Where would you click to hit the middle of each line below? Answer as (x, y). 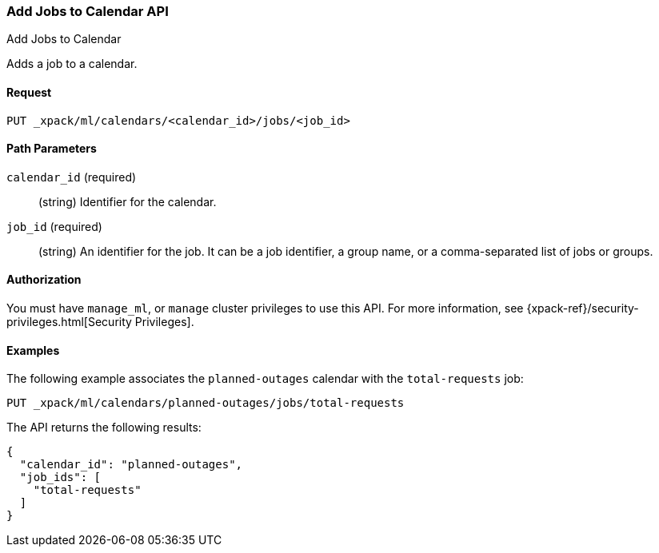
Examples (33, 350)
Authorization (44, 280)
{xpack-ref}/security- (583, 308)
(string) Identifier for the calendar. (128, 201)
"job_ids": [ (60, 477)
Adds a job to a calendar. (72, 64)
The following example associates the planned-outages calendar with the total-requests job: (265, 379)
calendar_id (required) (72, 177)
